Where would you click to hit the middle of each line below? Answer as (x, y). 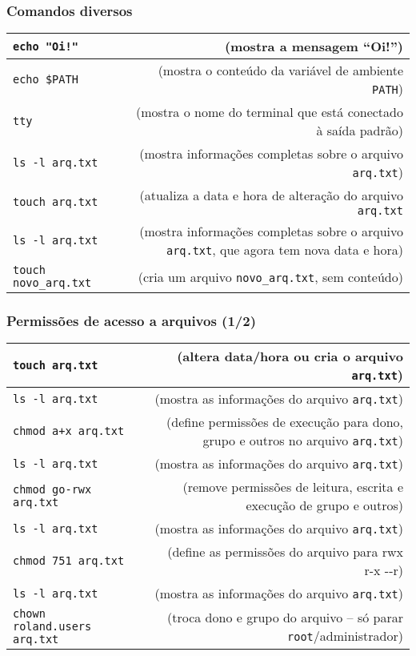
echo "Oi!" (46, 46)
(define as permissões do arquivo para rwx (285, 552)
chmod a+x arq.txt (69, 431)
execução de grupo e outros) (324, 505)
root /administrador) (345, 636)
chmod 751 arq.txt (69, 561)
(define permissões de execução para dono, (285, 422)
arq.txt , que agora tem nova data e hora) (284, 250)
